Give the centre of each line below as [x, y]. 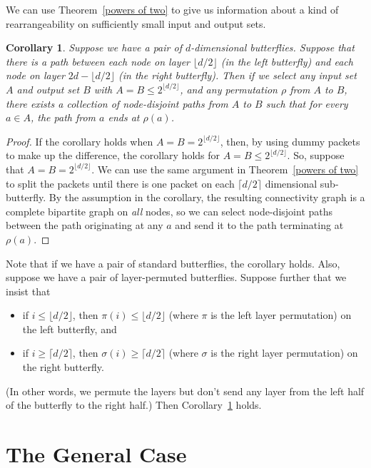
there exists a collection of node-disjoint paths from [117, 103]
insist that [28, 291]
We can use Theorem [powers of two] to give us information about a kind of [172, 9]
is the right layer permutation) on [284, 353]
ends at [124, 117]
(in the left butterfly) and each [287, 61]
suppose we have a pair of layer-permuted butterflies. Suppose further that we [176, 277]
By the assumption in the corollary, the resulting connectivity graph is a [207, 197]
